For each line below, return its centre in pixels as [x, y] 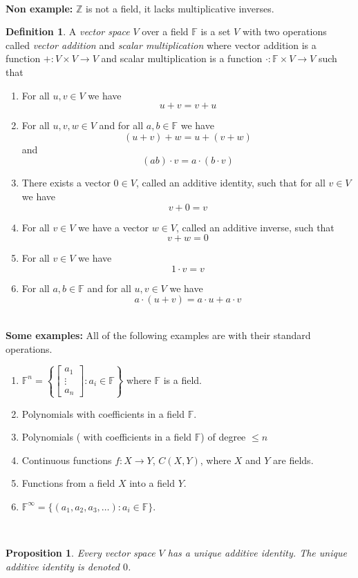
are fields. [293, 460]
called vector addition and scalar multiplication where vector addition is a [161, 45]
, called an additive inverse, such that [255, 227]
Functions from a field [68, 483]
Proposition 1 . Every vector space [81, 553]
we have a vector [113, 227]
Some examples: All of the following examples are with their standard [158, 335]
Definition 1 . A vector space [68, 31]
